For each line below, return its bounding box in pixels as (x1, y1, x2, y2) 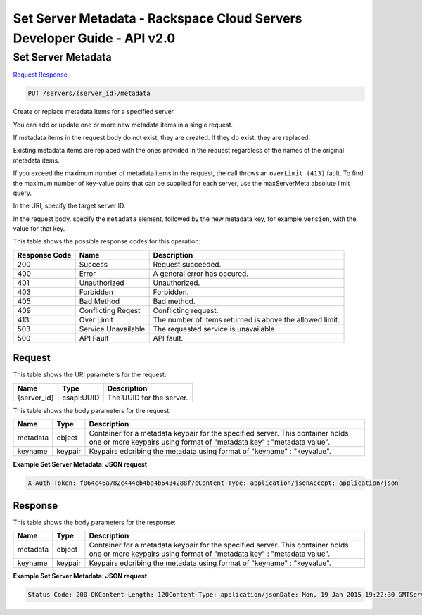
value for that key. (13, 224, 65, 233)
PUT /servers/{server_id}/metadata (27, 89, 151, 98)
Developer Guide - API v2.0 (13, 30, 176, 46)
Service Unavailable (79, 324, 146, 334)
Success (79, 259, 108, 269)
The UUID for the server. (107, 393, 188, 402)
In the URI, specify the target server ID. (13, 201, 126, 210)
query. (13, 189, 32, 197)
